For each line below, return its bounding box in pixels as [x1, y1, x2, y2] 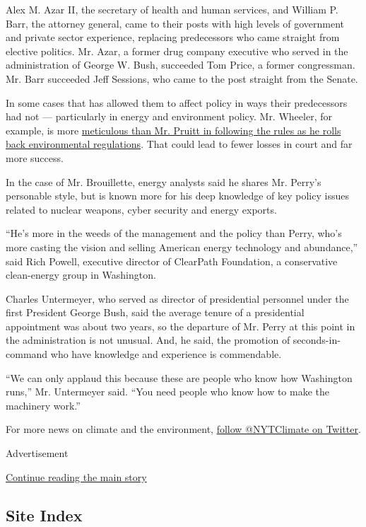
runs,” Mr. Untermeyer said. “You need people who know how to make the [6, 384, 330, 399]
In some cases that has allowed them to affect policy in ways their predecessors [6, 95, 348, 110]
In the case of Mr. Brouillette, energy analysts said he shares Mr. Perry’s [6, 174, 321, 189]
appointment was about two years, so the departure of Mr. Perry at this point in [6, 318, 355, 333]
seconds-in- [293, 332, 341, 347]
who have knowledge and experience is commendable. [50, 347, 282, 361]
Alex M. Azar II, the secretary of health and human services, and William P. [6, 2, 338, 16]
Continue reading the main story [6, 469, 147, 484]
